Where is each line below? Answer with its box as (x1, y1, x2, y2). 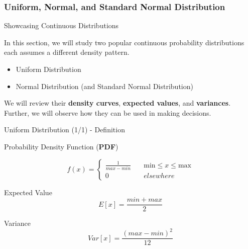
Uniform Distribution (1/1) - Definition (4, 124, 125, 135)
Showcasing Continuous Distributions (4, 20, 119, 31)
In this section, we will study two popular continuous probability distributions (4, 37, 244, 47)
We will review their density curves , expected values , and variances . (4, 98, 231, 108)
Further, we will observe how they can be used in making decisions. (4, 107, 211, 118)
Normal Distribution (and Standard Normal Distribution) (16, 80, 193, 91)
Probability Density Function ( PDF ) (4, 141, 118, 151)
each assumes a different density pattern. (4, 47, 130, 57)
